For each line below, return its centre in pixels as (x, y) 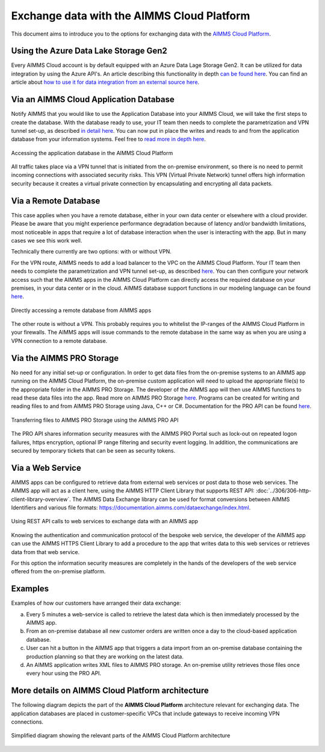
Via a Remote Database (56, 201)
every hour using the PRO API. (64, 674)
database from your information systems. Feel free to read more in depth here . (108, 139)
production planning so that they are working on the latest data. (105, 656)
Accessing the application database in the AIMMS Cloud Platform (92, 153)
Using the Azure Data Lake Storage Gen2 (89, 51)
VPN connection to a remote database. (59, 340)
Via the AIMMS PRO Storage (65, 358)
